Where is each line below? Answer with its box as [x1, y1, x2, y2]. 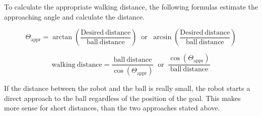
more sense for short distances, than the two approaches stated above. [4, 102, 220, 113]
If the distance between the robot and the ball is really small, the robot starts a [4, 83, 250, 93]
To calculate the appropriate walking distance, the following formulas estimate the [4, 2, 258, 12]
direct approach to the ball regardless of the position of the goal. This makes [4, 92, 241, 103]
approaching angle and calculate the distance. [4, 11, 145, 22]
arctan [52, 34, 73, 41]
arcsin [153, 34, 172, 41]
